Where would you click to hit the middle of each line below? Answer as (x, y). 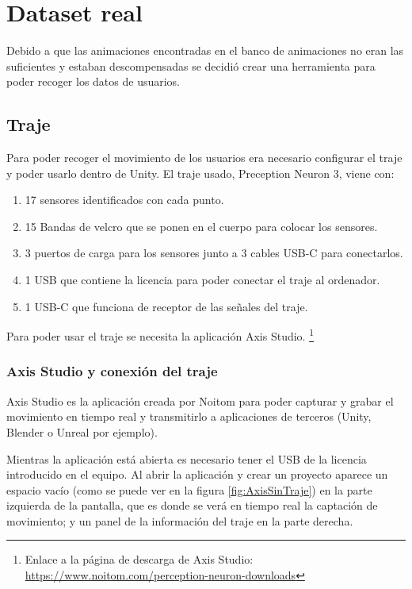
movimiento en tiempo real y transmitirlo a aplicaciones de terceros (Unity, (189, 416)
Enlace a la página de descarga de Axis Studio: (139, 559)
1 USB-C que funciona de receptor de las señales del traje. (166, 306)
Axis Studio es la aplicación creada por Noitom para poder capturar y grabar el (200, 400)
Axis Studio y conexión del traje (112, 371)
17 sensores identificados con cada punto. (124, 200)
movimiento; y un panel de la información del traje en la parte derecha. (180, 520)
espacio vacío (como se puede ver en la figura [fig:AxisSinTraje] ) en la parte (189, 489)
